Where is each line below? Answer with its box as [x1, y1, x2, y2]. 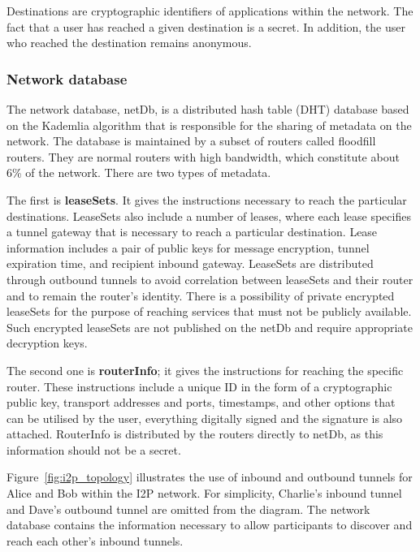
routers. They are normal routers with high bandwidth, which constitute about [6, 148, 400, 165]
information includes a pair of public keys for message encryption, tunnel [6, 239, 370, 256]
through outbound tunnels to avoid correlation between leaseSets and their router [6, 270, 414, 287]
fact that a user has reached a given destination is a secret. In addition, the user [6, 18, 405, 35]
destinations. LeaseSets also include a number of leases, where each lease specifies [6, 207, 411, 224]
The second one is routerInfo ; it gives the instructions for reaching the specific [6, 361, 404, 378]
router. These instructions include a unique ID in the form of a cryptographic [6, 377, 392, 395]
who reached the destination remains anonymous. [6, 34, 252, 51]
